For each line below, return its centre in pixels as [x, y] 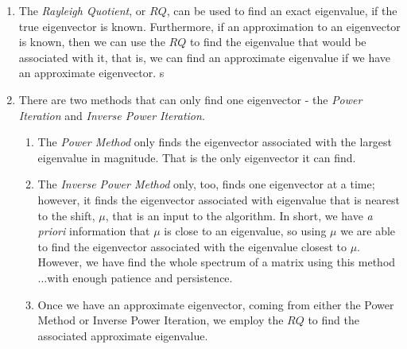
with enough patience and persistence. [140, 277]
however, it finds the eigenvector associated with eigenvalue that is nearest [219, 199]
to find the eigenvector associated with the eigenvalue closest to [192, 246]
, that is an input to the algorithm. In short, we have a [239, 215]
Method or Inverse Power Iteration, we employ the [161, 320]
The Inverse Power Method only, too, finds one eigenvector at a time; [206, 184]
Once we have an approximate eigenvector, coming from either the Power [216, 304]
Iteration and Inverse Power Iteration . [112, 115]
